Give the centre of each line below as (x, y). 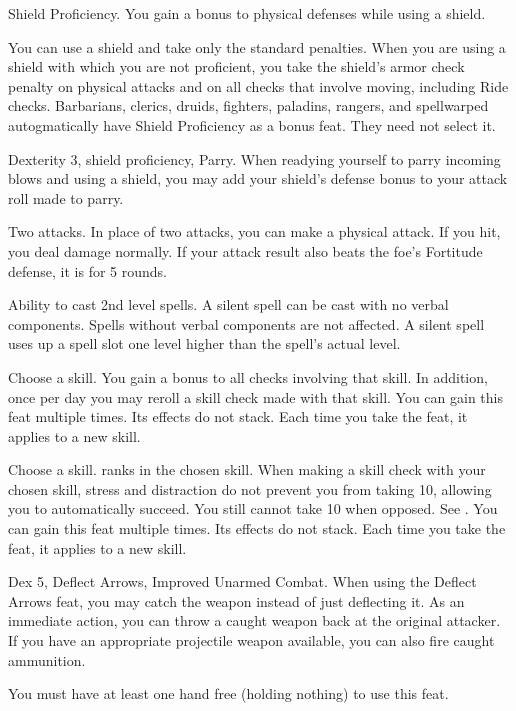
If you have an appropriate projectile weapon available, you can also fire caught (251, 640)
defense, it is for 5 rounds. (87, 270)
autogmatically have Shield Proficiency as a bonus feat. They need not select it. (252, 124)
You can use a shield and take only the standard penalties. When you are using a (257, 46)
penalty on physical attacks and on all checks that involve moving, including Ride (258, 85)
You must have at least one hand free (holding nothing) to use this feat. (228, 693)
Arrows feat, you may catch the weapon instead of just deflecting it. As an (236, 600)
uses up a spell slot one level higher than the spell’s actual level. (204, 343)
